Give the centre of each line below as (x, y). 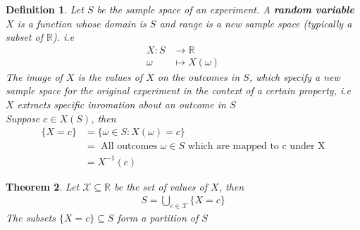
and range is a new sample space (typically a (256, 23)
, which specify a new (294, 76)
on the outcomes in (199, 76)
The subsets (31, 218)
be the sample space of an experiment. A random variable (225, 9)
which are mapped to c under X (256, 147)
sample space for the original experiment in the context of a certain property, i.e (178, 90)
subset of (24, 37)
